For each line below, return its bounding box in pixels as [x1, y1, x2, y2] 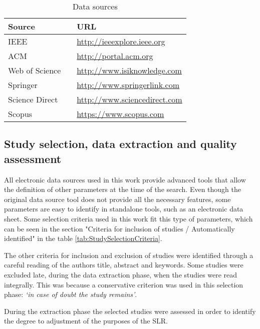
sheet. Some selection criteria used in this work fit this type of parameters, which [4, 213, 253, 223]
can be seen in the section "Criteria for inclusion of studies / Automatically [4, 223, 235, 233]
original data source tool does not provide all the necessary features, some [4, 193, 231, 204]
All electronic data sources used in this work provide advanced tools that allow [4, 174, 246, 184]
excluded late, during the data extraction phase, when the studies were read [4, 269, 237, 279]
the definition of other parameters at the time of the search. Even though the [4, 184, 241, 194]
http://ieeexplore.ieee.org [77, 35, 165, 47]
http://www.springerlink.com [77, 79, 180, 90]
